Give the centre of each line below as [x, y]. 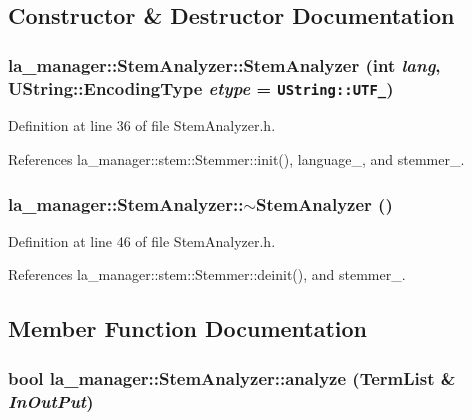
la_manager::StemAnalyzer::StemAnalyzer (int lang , [224, 64]
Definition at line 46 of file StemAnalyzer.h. [142, 240]
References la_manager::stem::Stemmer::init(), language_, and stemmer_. [236, 159]
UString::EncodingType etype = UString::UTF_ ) [201, 87]
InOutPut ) [51, 400]
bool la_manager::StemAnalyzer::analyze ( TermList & [232, 377]
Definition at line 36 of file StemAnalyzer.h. [142, 125]
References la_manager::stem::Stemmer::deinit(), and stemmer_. [207, 274]
